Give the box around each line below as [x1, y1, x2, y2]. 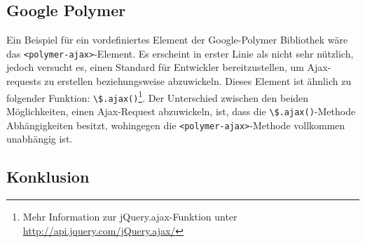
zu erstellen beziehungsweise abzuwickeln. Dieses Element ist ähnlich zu [44, 74, 352, 88]
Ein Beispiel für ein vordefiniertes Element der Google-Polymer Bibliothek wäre [6, 32, 348, 47]
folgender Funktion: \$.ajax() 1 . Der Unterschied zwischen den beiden [6, 88, 309, 105]
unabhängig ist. [6, 131, 73, 146]
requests [6, 74, 41, 88]
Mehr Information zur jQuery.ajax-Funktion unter [22, 209, 237, 224]
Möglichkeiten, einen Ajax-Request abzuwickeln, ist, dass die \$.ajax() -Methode [6, 103, 356, 118]
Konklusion [6, 166, 90, 188]
